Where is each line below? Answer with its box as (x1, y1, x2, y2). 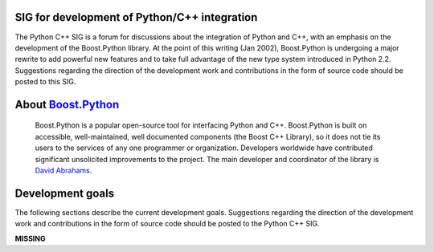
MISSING (14, 234, 46, 243)
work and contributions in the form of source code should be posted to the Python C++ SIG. (14, 219, 320, 229)
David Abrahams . (35, 165, 92, 176)
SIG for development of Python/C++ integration (14, 10, 258, 24)
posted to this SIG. (14, 77, 76, 87)
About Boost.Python (14, 97, 120, 112)
